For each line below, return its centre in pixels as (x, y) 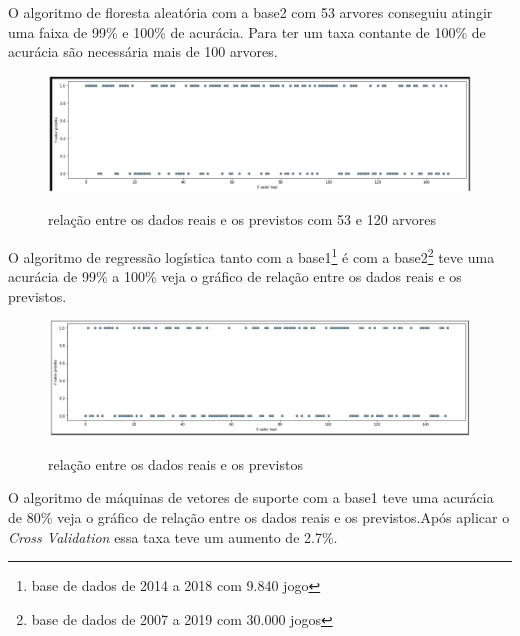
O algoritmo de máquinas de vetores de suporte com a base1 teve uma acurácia (251, 497)
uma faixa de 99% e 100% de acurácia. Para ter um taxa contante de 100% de (247, 31)
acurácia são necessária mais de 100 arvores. (143, 51)
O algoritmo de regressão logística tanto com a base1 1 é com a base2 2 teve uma (251, 255)
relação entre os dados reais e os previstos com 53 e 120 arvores (242, 219)
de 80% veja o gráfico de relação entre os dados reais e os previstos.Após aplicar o (259, 517)
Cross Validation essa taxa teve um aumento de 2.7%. (173, 536)
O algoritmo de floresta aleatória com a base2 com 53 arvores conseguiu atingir (250, 12)
